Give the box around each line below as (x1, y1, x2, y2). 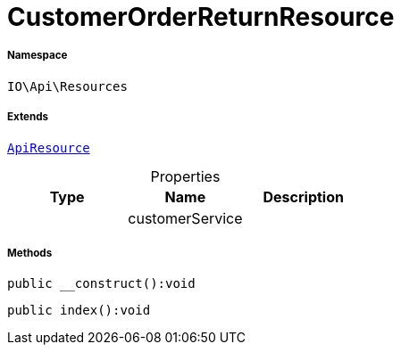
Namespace (7, 49, 68, 62)
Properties (150, 167, 221, 185)
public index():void (7, 303, 151, 318)
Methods (7, 246, 53, 259)
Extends (7, 111, 49, 124)
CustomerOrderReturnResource (7, 2, 395, 32)
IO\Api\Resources (7, 78, 128, 94)
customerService (128, 209, 243, 227)
